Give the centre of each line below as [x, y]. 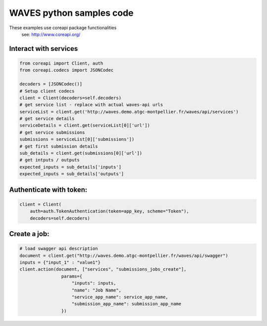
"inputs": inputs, [94, 283]
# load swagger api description [59, 249]
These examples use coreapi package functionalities [63, 28]
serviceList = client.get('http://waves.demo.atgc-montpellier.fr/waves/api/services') [129, 112]
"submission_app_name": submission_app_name [127, 304]
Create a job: [29, 234]
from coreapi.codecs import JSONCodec [67, 70]
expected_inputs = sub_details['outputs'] [72, 174]
